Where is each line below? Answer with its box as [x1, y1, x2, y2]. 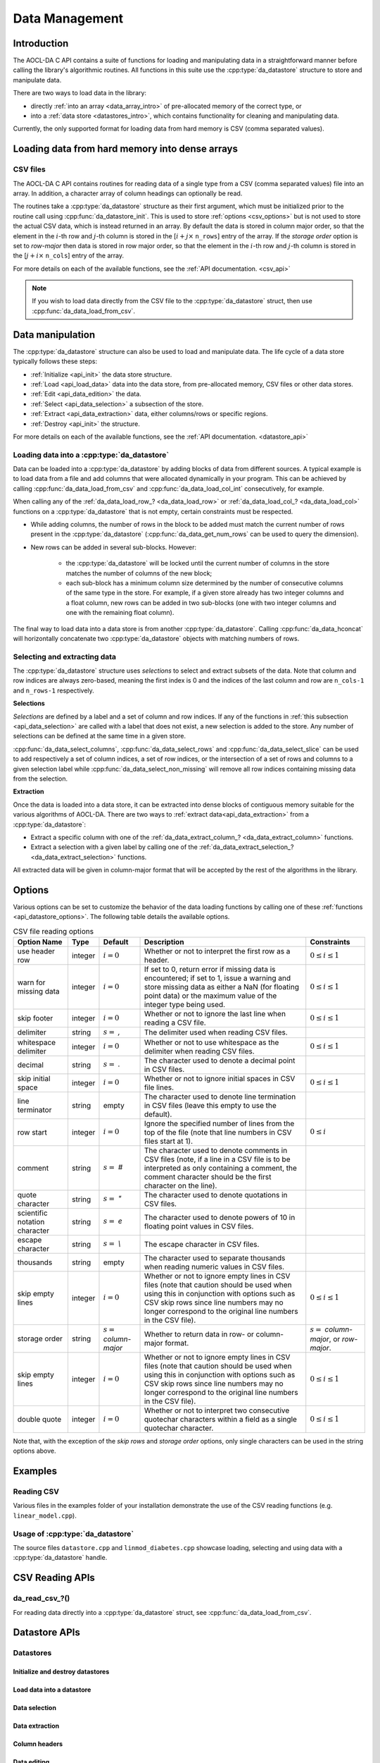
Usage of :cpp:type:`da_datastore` [13, 1529, 134, 1539]
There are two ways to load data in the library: [13, 89, 147, 97]
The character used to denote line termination [144, 1092, 296, 1102]
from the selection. [13, 774, 68, 783]
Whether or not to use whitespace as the [144, 1037, 279, 1047]
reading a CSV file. [144, 1018, 207, 1027]
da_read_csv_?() [13, 1594, 70, 1604]
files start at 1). [144, 1136, 194, 1146]
